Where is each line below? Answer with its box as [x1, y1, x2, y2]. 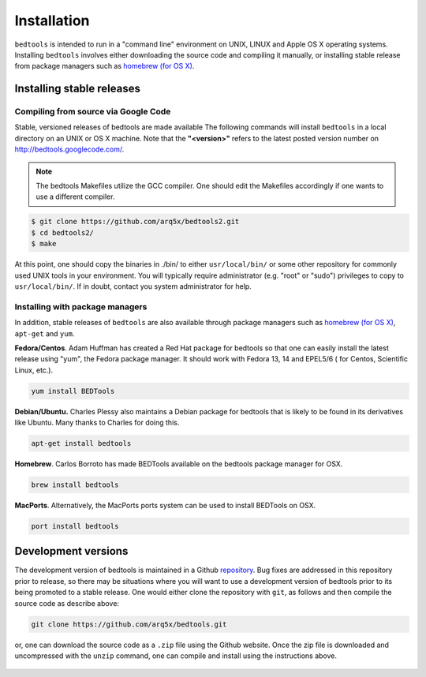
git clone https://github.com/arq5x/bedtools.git [31, 619, 227, 629]
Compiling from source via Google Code [14, 107, 171, 118]
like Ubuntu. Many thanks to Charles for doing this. [14, 418, 180, 428]
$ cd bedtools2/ [31, 228, 95, 237]
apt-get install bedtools [31, 439, 132, 448]
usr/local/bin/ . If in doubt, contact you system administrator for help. [14, 281, 252, 291]
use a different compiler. [35, 192, 115, 201]
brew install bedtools [31, 480, 119, 489]
